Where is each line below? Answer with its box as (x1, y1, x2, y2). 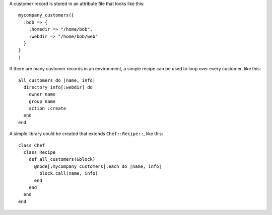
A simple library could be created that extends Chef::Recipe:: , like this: (9, 131, 163, 137)
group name (28, 98, 56, 104)
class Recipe (23, 150, 56, 155)
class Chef (18, 142, 45, 148)
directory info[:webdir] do (23, 84, 93, 90)
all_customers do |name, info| (18, 77, 96, 83)
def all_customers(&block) (28, 156, 96, 162)
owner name (28, 91, 56, 97)
